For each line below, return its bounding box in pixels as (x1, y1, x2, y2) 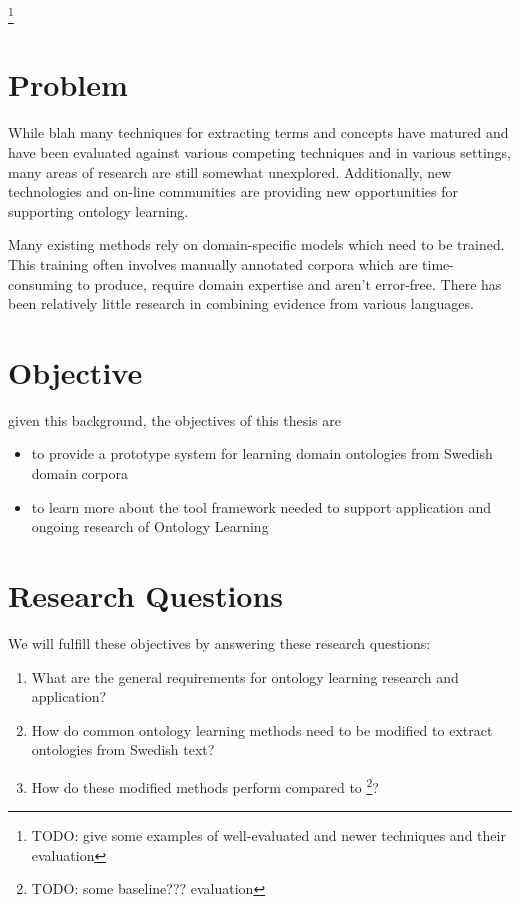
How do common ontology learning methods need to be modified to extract (31, 719, 493, 740)
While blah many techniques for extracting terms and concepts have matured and (8, 122, 509, 143)
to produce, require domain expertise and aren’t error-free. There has (77, 273, 502, 294)
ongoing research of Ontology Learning (31, 516, 269, 537)
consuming (8, 273, 73, 294)
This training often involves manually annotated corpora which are (8, 253, 418, 274)
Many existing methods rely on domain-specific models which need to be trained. (8, 234, 505, 255)
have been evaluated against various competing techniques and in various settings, (8, 141, 511, 162)
